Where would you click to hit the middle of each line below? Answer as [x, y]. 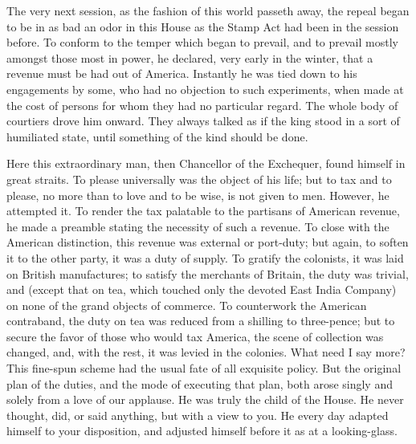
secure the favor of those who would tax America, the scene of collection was [195, 336]
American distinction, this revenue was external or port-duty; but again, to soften [208, 242]
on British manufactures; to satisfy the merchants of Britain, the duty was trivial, [208, 273]
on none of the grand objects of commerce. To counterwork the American [187, 305]
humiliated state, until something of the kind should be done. [157, 136]
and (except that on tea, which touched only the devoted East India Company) [202, 289]
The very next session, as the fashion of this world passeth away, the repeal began [208, 10]
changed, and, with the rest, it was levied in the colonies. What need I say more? [206, 352]
